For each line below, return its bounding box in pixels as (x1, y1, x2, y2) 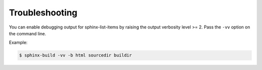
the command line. (9, 30, 46, 36)
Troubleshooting (9, 7, 78, 18)
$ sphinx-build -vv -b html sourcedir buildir (19, 53, 132, 58)
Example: (9, 40, 28, 45)
